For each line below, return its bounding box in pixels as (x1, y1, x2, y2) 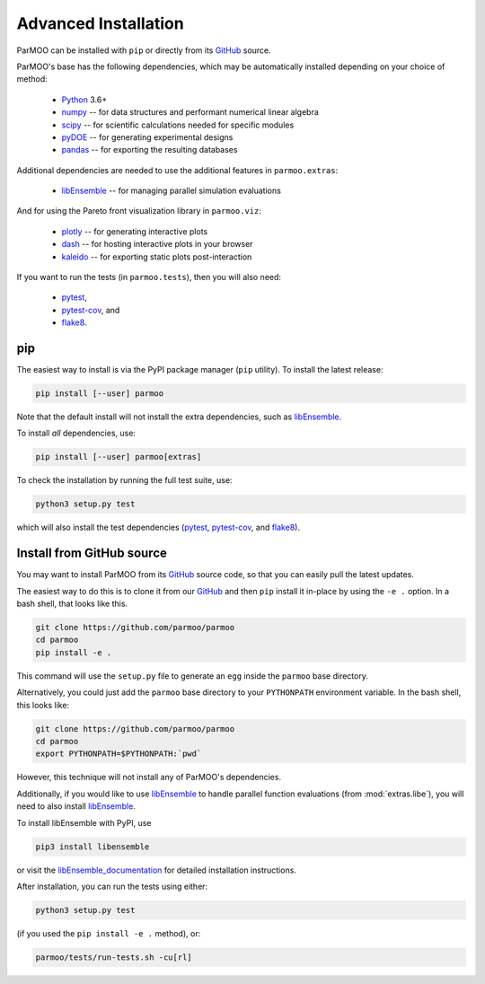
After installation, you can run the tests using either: (16, 881, 208, 892)
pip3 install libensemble (35, 841, 150, 852)
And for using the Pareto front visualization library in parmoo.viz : (16, 206, 262, 216)
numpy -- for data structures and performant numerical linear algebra (61, 107, 319, 118)
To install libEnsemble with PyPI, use (16, 817, 152, 828)
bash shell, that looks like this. (16, 598, 128, 610)
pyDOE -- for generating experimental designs (61, 131, 234, 143)
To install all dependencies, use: (16, 427, 137, 439)
